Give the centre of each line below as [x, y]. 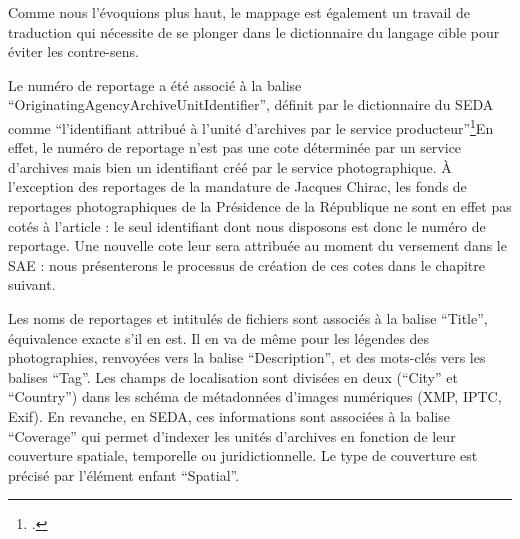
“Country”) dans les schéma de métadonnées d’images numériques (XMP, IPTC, [255, 396]
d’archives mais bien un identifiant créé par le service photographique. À [230, 166]
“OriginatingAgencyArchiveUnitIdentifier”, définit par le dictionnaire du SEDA [251, 104]
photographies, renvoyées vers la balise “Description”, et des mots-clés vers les [247, 357]
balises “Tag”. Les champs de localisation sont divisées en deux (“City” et [233, 376]
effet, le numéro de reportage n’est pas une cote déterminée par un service [235, 147]
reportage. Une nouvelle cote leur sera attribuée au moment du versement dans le [257, 245]
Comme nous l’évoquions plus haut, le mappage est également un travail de [239, 12]
